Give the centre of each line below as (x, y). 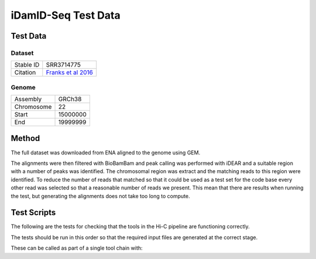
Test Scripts (33, 213)
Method (25, 138)
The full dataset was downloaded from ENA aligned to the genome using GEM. (106, 153)
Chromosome (33, 107)
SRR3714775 (63, 65)
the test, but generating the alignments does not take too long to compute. (100, 196)
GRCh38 (70, 99)
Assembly (28, 99)
